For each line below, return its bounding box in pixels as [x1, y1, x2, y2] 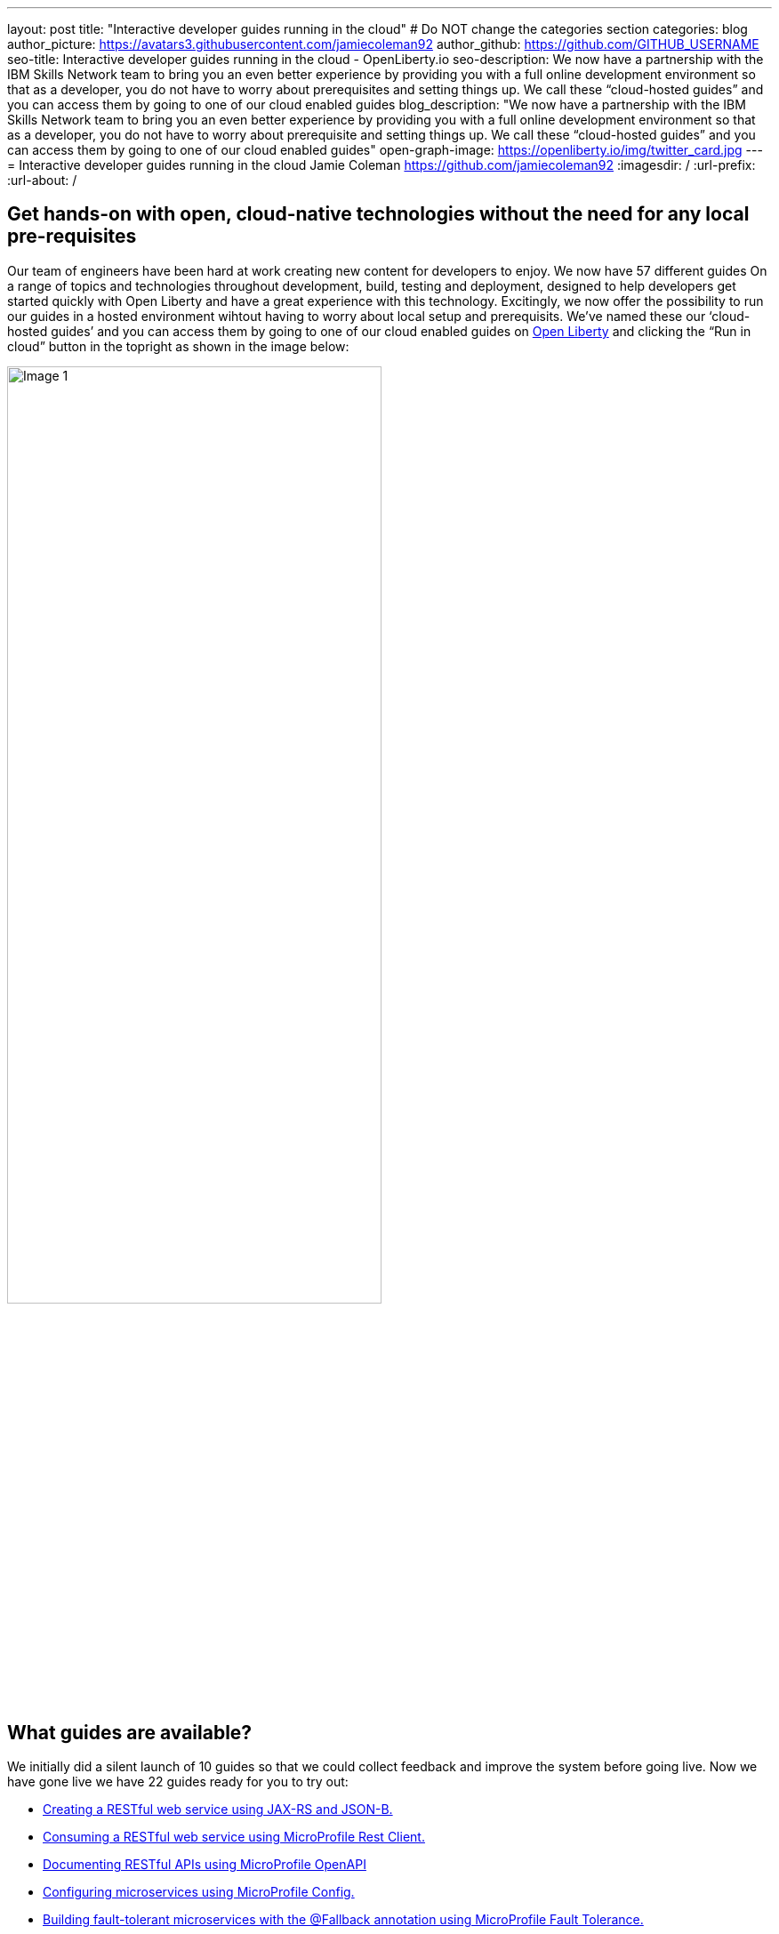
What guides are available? [7, 1721, 253, 1744]
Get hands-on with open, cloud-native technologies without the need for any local [7, 203, 750, 226]
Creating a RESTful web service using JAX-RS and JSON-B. [43, 1802, 393, 1818]
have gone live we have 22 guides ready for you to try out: [7, 1774, 349, 1790]
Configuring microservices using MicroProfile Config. [43, 1884, 355, 1900]
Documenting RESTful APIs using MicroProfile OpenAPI [43, 1857, 366, 1873]
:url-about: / [7, 173, 77, 188]
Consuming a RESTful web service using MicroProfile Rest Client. [43, 1829, 425, 1845]
